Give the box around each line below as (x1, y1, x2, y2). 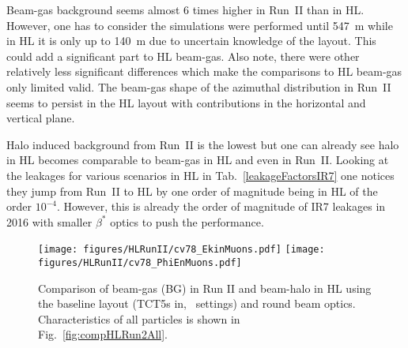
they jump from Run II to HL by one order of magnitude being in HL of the (6, 182, 378, 199)
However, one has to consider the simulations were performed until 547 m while (6, 17, 393, 33)
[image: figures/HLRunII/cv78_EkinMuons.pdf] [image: (38, 244, 325, 256)
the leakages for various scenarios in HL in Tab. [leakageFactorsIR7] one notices (6, 167, 395, 183)
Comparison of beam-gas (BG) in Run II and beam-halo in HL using (38, 279, 372, 296)
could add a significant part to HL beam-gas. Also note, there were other (6, 47, 360, 64)
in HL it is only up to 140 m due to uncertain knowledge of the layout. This (6, 32, 376, 49)
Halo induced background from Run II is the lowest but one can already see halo (6, 136, 399, 152)
